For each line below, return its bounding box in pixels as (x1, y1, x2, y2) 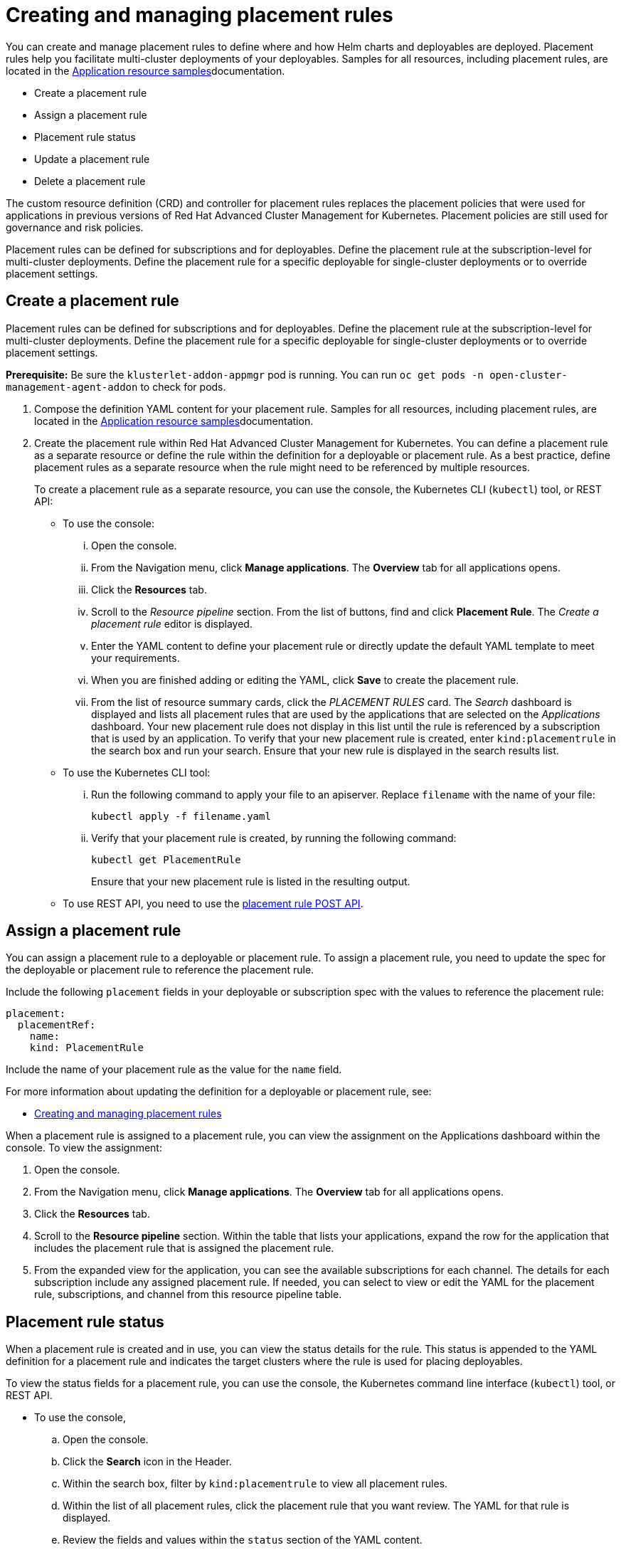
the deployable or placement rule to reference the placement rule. (6, 964, 314, 976)
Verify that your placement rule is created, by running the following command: (91, 831, 457, 844)
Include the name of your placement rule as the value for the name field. (6, 1063, 342, 1076)
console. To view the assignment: (6, 1142, 162, 1154)
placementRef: (17, 1019, 96, 1031)
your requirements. (91, 651, 180, 664)
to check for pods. (140, 380, 226, 393)
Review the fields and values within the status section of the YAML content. (63, 1534, 423, 1546)
